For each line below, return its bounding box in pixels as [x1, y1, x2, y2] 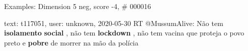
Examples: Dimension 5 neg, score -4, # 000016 [4, 1, 151, 11]
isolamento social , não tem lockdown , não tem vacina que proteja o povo [4, 27, 244, 38]
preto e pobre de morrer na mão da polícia [4, 37, 139, 47]
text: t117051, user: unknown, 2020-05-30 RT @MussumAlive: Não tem [4, 17, 223, 28]
